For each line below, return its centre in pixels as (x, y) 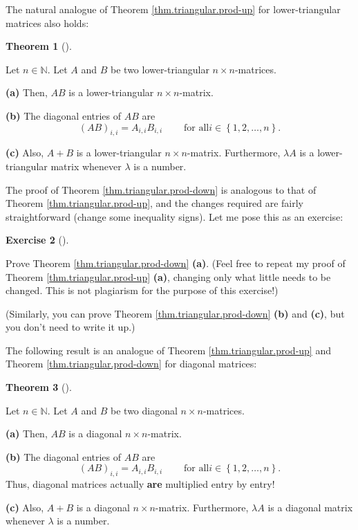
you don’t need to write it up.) (70, 327)
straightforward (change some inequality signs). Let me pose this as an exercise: (175, 216)
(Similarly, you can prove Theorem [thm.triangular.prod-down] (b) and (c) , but (175, 313)
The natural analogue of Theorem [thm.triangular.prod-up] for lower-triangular (173, 9)
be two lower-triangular (160, 69)
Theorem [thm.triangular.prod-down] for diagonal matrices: (131, 364)
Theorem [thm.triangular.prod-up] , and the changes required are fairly (154, 203)
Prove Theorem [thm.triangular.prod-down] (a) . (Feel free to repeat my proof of (176, 263)
